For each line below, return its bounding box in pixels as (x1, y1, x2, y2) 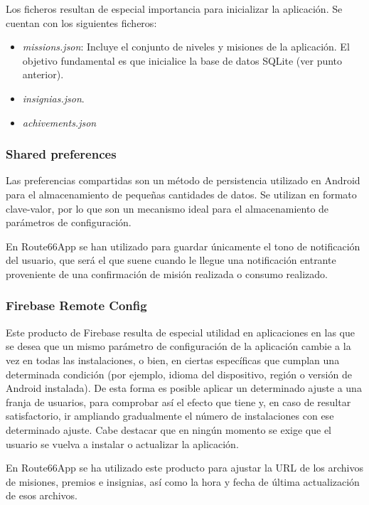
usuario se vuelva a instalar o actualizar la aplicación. (6, 436, 239, 451)
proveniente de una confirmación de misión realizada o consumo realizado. (6, 266, 328, 281)
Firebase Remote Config (6, 297, 147, 314)
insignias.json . (22, 90, 85, 105)
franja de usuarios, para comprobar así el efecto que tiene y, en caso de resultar (6, 394, 351, 409)
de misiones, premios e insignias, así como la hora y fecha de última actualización (6, 474, 360, 489)
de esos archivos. (6, 488, 77, 503)
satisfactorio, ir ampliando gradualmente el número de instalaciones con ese (6, 408, 334, 423)
